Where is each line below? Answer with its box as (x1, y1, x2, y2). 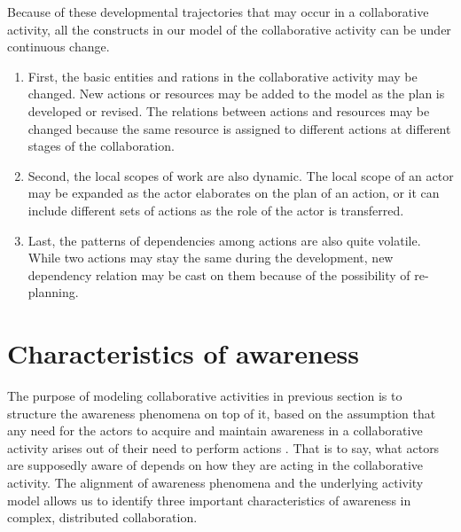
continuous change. (7, 37, 110, 56)
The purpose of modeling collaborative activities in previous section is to (7, 387, 402, 405)
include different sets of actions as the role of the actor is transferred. (27, 200, 404, 219)
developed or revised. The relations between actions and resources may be (27, 101, 430, 120)
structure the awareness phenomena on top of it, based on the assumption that (7, 403, 436, 422)
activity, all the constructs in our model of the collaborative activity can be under (7, 20, 451, 38)
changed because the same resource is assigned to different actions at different (27, 119, 451, 137)
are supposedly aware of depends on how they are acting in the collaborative (7, 456, 423, 474)
